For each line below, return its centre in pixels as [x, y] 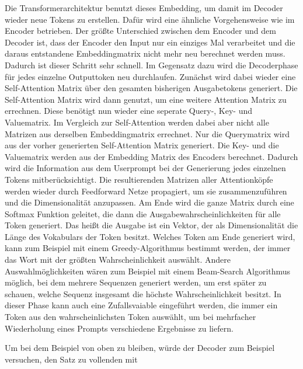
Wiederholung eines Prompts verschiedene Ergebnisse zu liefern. [119, 328]
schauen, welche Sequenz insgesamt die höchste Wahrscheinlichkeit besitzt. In [143, 293]
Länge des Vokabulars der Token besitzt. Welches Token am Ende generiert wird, [150, 236]
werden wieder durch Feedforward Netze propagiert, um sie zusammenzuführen [146, 191]
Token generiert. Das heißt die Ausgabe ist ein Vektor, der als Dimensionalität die [151, 225]
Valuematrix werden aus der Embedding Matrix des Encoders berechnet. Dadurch [151, 156]
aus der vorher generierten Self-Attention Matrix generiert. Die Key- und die [142, 145]
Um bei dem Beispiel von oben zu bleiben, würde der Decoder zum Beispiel [140, 348]
